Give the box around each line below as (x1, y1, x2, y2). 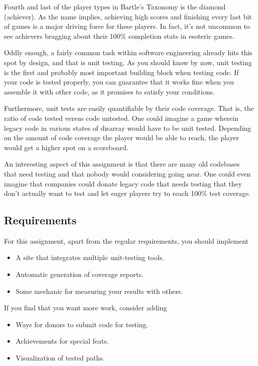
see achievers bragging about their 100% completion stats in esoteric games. (4, 30, 235, 41)
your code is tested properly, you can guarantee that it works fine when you (4, 77, 234, 87)
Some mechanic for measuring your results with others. (15, 285, 183, 296)
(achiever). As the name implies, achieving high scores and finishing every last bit (4, 11, 252, 21)
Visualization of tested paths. (15, 353, 105, 363)
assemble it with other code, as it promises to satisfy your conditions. (4, 86, 215, 96)
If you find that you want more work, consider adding (4, 302, 167, 313)
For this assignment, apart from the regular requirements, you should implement (4, 235, 249, 246)
